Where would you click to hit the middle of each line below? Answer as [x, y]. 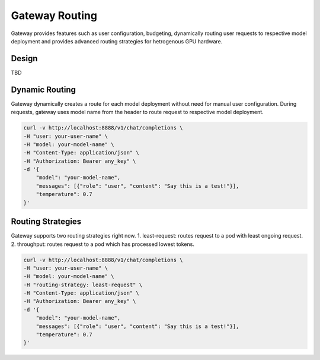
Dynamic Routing [44, 89]
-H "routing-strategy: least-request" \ [83, 285]
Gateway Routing [54, 15]
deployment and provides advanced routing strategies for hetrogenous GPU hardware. [117, 41]
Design [24, 59]
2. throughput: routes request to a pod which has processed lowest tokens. [103, 244]
